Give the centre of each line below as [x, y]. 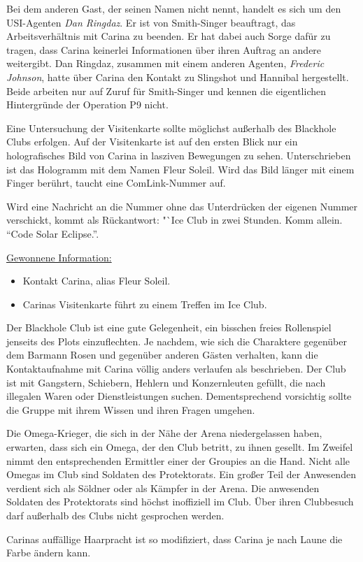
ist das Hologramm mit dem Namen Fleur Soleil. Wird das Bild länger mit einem [180, 169]
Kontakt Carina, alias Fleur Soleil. [97, 281]
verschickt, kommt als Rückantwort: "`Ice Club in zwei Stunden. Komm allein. [175, 220]
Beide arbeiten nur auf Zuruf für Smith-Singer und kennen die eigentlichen [166, 91]
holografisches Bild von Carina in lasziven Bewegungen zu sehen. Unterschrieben [179, 155]
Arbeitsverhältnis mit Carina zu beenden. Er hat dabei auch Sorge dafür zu [169, 36]
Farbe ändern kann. [49, 553]
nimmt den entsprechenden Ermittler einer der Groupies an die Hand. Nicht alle [178, 460]
